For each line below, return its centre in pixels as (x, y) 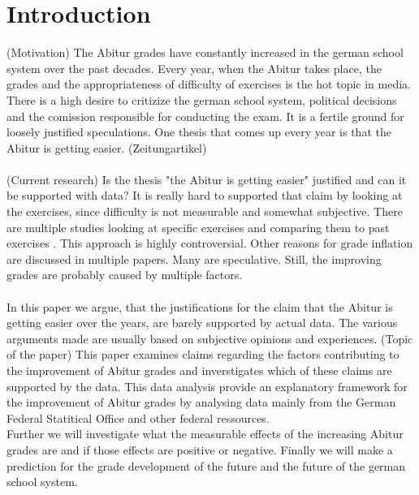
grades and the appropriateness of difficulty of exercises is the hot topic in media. (209, 84)
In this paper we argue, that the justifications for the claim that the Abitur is (200, 306)
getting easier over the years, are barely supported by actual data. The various (202, 323)
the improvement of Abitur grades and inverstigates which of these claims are (199, 370)
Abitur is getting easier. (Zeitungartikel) (107, 147)
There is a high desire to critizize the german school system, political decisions (202, 99)
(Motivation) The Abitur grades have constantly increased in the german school (205, 52)
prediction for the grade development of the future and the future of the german (206, 465)
